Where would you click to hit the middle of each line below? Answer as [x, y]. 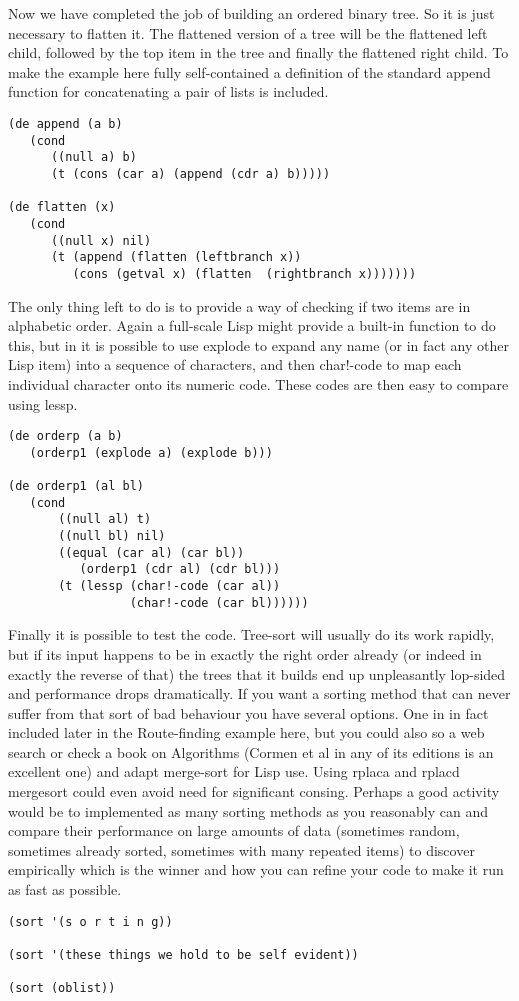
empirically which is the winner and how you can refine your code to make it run [256, 869]
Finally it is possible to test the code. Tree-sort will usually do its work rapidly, [251, 634]
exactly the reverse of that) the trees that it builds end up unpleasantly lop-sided [257, 673]
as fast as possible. [65, 889]
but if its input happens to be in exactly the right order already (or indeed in [245, 653]
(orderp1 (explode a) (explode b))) [151, 452]
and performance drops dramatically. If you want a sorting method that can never [259, 693]
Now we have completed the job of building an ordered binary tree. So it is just [251, 13]
